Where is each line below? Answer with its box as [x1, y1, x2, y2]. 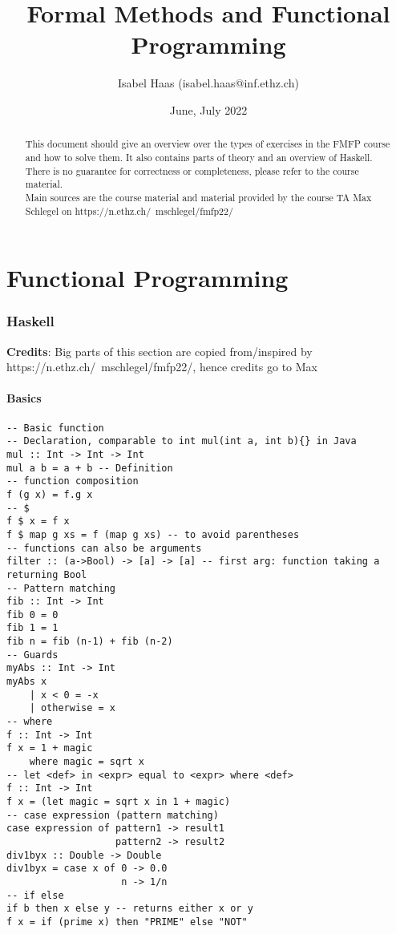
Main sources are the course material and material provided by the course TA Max [25, 190, 372, 204]
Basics [6, 390, 42, 406]
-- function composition [6, 475, 139, 487]
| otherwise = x [29, 702, 116, 714]
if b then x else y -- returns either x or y [6, 903, 253, 915]
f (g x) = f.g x [6, 488, 93, 500]
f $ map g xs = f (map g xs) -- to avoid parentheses [6, 528, 300, 540]
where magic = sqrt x [29, 756, 144, 768]
